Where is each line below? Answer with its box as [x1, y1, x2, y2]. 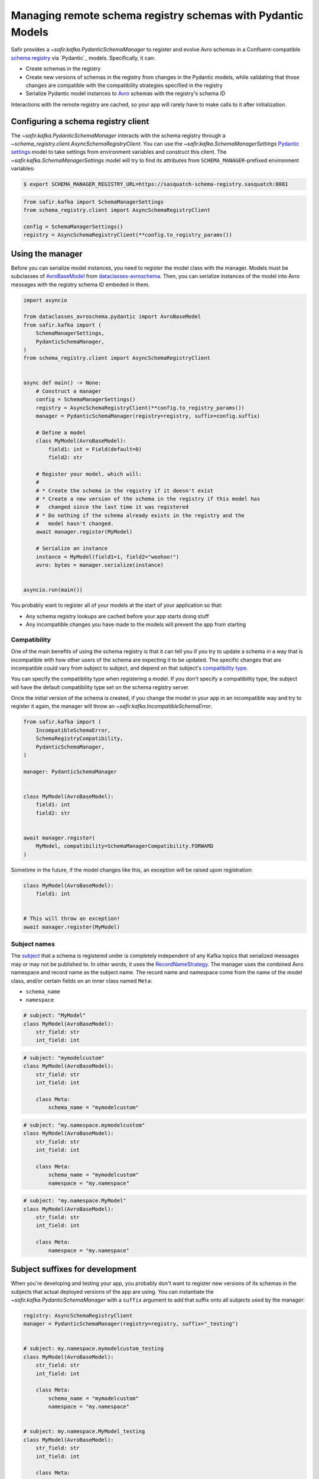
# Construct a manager [35, 387, 102, 395]
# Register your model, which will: [35, 470, 142, 477]
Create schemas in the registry [25, 65, 101, 72]
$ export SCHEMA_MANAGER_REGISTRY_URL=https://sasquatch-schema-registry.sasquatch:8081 [23, 181, 289, 188]
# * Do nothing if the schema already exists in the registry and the [35, 512, 245, 519]
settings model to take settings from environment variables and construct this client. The [11, 148, 227, 156]
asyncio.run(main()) [23, 586, 83, 593]
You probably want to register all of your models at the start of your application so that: [11, 602, 223, 609]
